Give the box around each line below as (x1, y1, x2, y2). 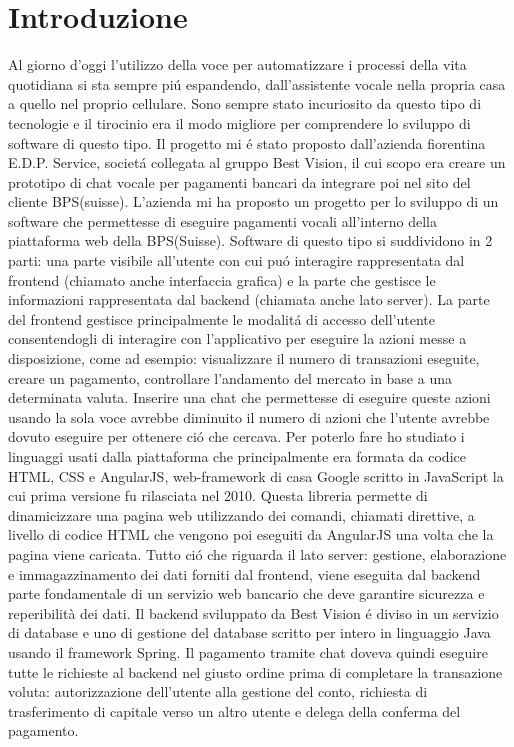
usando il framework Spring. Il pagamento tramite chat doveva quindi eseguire (8, 641, 488, 662)
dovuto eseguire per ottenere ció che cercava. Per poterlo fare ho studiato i (8, 426, 465, 447)
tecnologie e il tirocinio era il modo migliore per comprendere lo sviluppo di (8, 112, 471, 133)
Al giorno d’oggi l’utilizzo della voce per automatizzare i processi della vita (8, 54, 467, 75)
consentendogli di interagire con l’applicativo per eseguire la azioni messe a (8, 328, 467, 349)
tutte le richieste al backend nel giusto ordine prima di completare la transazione (8, 661, 503, 682)
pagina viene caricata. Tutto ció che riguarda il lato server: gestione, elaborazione (8, 543, 507, 564)
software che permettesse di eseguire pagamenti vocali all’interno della (8, 210, 437, 231)
